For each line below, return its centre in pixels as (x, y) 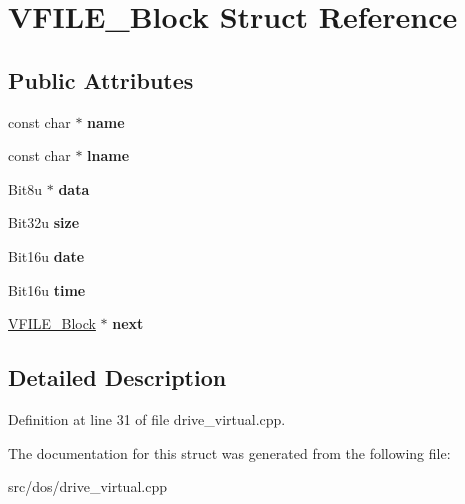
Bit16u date (46, 255)
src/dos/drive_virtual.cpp (87, 486)
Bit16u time (47, 289)
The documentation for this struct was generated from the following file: (229, 452)
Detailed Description (117, 377)
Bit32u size (44, 222)
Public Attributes (101, 79)
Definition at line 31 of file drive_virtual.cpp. (147, 418)
